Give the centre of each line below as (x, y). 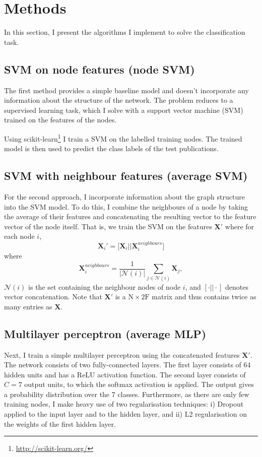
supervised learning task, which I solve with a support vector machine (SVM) (124, 110)
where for (240, 226)
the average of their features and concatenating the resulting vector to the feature (130, 216)
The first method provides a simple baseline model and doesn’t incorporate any (126, 90)
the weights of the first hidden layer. (60, 423)
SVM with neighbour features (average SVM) (126, 176)
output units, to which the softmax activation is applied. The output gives (139, 384)
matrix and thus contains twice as (204, 297)
